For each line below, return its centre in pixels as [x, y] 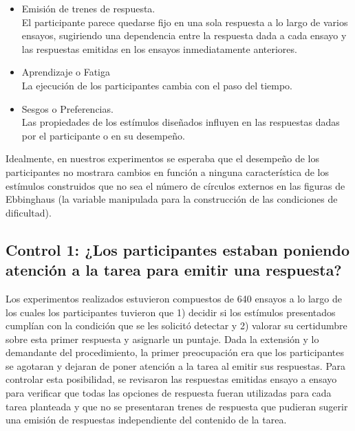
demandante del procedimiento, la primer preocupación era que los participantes [175, 352]
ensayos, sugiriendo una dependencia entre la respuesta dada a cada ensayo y [184, 35]
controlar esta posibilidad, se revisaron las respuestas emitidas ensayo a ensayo [171, 379]
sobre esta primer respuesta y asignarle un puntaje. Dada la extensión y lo [162, 339]
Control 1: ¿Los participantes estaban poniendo [178, 249]
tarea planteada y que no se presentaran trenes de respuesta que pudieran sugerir [177, 406]
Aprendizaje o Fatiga [66, 72]
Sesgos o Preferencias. [67, 108]
